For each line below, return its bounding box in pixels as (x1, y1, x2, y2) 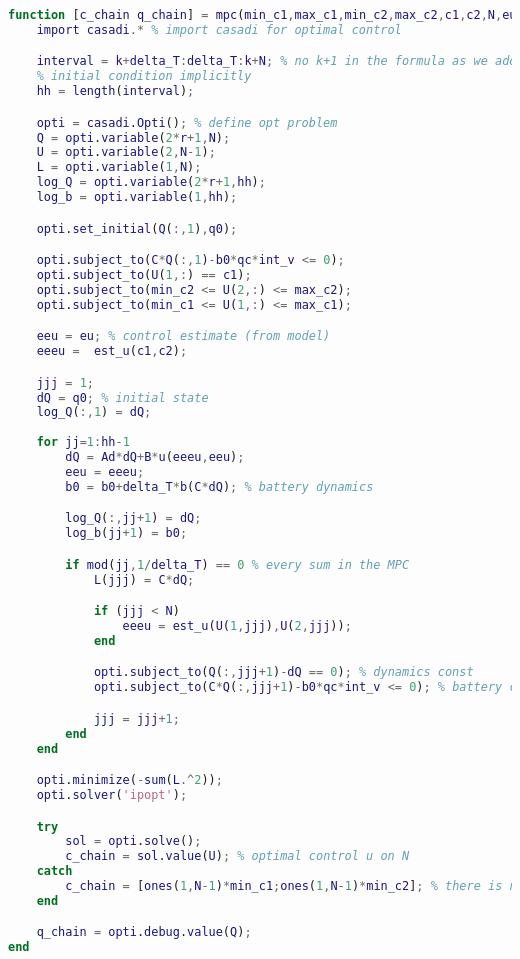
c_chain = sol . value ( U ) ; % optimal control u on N (65, 849, 410, 864)
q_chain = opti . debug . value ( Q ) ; (36, 925, 252, 940)
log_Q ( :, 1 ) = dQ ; (36, 405, 152, 420)
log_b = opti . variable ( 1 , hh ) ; (36, 190, 238, 205)
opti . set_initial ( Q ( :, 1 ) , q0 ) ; (36, 221, 238, 236)
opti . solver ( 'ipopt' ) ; (36, 788, 188, 802)
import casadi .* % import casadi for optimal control (36, 22, 402, 37)
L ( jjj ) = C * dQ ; (93, 572, 195, 587)
